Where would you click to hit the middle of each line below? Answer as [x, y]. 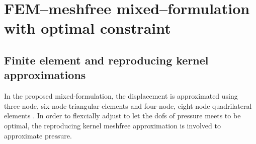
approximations [45, 75]
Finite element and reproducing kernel [106, 60]
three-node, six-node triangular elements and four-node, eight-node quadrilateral [128, 105]
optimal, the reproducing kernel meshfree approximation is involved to [112, 125]
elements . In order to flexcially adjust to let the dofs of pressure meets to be [122, 116]
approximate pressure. [38, 135]
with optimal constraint [88, 28]
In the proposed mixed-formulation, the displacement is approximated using [121, 96]
